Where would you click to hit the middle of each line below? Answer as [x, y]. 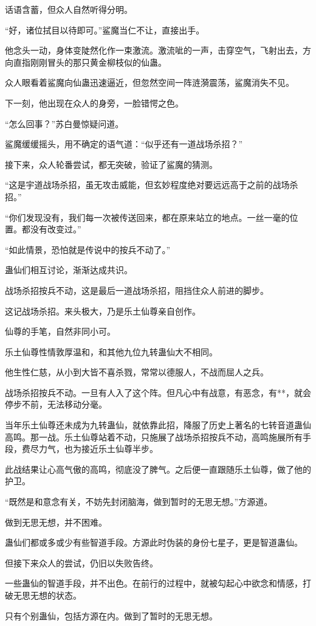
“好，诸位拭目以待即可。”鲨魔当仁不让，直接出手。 [105, 30]
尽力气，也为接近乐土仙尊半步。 [94, 449]
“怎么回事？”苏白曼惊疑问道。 [64, 123]
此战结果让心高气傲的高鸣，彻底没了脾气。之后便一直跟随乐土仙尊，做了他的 [158, 469]
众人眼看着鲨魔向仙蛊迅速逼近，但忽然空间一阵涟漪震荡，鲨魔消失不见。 [149, 82]
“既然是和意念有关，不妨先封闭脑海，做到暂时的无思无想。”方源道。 [139, 502]
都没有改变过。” [51, 229]
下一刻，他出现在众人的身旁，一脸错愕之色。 [94, 103]
